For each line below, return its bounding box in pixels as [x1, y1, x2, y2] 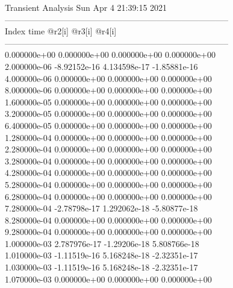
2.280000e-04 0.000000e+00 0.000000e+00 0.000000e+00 [5, 143, 212, 155]
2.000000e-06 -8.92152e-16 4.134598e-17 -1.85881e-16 [5, 60, 198, 72]
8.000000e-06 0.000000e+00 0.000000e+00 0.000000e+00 [5, 84, 212, 96]
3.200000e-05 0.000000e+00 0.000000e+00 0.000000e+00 [5, 107, 212, 120]
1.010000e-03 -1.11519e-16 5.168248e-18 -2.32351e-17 [5, 249, 198, 261]
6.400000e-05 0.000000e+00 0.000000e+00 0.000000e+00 [5, 119, 212, 131]
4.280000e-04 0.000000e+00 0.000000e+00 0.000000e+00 [5, 166, 212, 179]
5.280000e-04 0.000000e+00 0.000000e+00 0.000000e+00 [5, 178, 212, 190]
